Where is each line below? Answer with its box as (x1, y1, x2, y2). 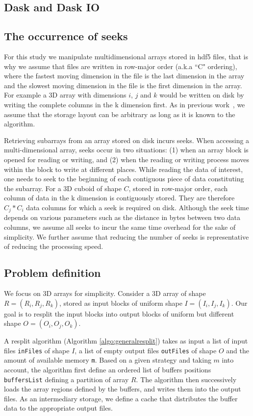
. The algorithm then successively (136, 374, 237, 384)
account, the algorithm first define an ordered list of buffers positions (4, 365, 211, 375)
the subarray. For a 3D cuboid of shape (4, 183, 122, 193)
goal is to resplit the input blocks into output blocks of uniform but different (4, 308, 234, 318)
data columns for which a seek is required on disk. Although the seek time (26, 202, 249, 212)
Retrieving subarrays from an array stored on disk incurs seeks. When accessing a (4, 135, 250, 145)
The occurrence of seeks (4, 28, 128, 44)
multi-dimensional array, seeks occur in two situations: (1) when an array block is (4, 145, 249, 155)
